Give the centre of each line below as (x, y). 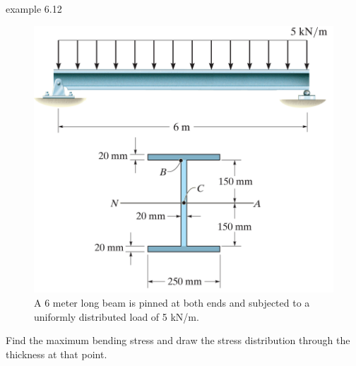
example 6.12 (34, 8)
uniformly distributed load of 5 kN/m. (117, 316)
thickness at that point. (57, 354)
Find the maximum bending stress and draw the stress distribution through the (178, 340)
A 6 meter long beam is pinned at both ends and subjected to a (172, 303)
